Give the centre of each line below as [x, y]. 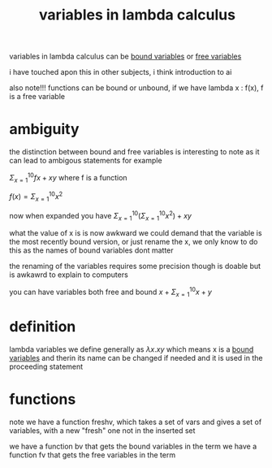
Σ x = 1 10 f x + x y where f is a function [69, 178]
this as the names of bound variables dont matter [91, 250]
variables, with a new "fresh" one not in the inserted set [102, 430]
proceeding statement [46, 366]
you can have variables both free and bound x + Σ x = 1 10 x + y [110, 292]
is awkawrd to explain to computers [69, 275]
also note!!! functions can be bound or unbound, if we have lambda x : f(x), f [136, 88]
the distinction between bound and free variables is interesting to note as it [134, 152]
